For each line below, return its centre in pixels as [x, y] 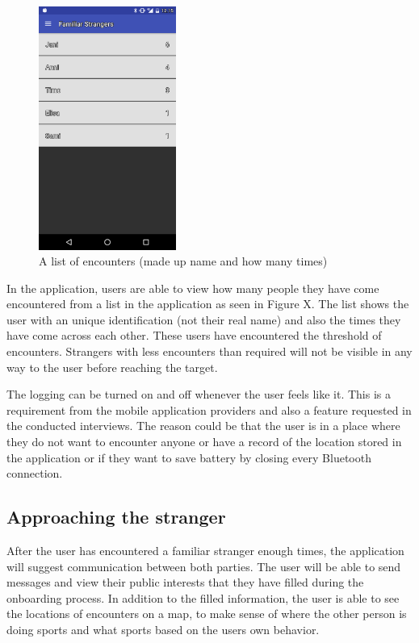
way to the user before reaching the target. [112, 367]
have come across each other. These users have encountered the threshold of [194, 335]
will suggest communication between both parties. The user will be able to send [204, 566]
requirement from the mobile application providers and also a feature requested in [209, 409]
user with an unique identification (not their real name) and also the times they [204, 319]
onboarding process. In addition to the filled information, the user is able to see [203, 597]
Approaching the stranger [116, 517]
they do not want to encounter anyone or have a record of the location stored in [204, 442]
